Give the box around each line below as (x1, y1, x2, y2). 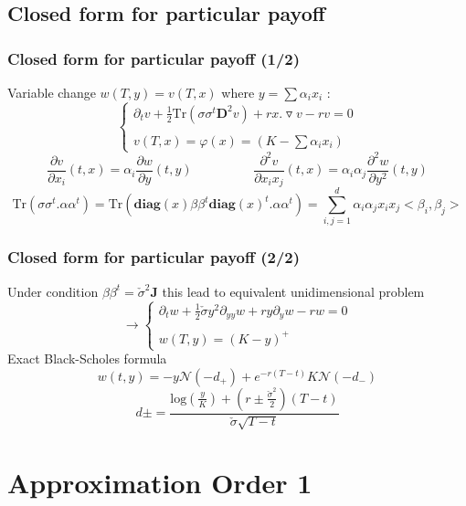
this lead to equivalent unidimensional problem (162, 281, 425, 300)
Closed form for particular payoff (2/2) (7, 246, 301, 269)
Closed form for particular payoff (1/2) (7, 47, 301, 69)
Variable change (7, 83, 96, 101)
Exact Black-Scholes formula (7, 349, 167, 368)
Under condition (7, 281, 99, 300)
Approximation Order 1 (7, 464, 312, 501)
